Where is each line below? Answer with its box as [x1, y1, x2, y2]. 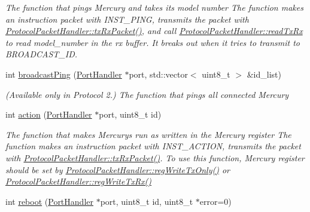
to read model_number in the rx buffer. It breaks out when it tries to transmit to [5, 36, 300, 48]
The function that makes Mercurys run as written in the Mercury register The [5, 128, 291, 140]
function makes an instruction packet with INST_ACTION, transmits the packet [5, 140, 301, 152]
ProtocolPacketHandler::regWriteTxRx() [5, 175, 152, 188]
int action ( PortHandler [5, 108, 92, 121]
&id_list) [247, 67, 281, 80]
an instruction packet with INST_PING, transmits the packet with [5, 13, 249, 25]
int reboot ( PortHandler [5, 195, 93, 207]
